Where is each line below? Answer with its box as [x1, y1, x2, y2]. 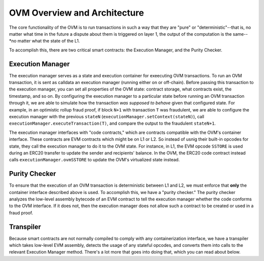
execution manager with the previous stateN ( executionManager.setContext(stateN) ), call [9, 113, 205, 119]
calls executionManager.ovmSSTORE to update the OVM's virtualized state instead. [9, 157, 180, 163]
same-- [233, 31, 248, 37]
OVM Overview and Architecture [9, 7, 144, 18]
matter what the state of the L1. [17, 38, 80, 44]
